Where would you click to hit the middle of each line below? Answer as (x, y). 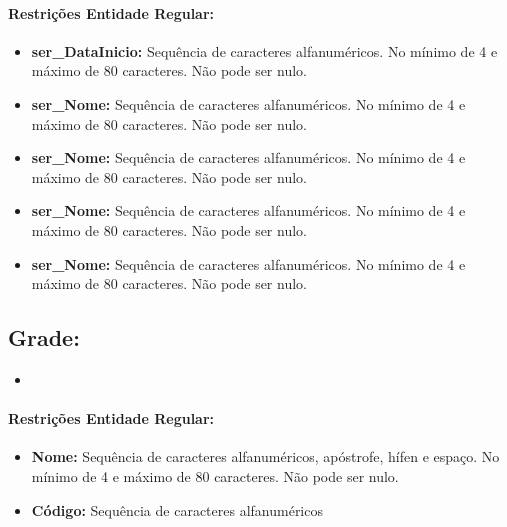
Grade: (44, 337)
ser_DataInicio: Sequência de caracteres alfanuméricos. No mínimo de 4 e (264, 50)
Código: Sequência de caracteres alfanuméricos (177, 509)
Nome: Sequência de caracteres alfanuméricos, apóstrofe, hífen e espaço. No (265, 456)
